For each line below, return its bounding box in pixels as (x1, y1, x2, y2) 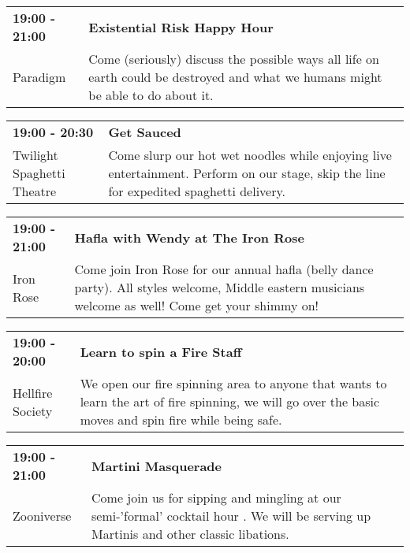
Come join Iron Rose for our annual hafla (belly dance (74, 260, 374, 278)
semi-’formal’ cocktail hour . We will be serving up (91, 507, 371, 525)
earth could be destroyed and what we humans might (88, 68, 382, 86)
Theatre (13, 182, 57, 200)
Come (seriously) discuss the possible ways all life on (88, 50, 380, 68)
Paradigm (13, 68, 66, 86)
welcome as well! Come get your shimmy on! (74, 296, 319, 314)
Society (13, 401, 53, 420)
